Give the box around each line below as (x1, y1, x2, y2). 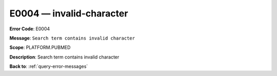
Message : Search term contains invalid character (9, 35, 135, 41)
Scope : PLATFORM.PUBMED (9, 44, 71, 51)
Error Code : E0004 (9, 26, 50, 32)
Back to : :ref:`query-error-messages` (9, 63, 88, 69)
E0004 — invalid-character (9, 8, 128, 19)
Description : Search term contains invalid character (9, 54, 120, 60)
